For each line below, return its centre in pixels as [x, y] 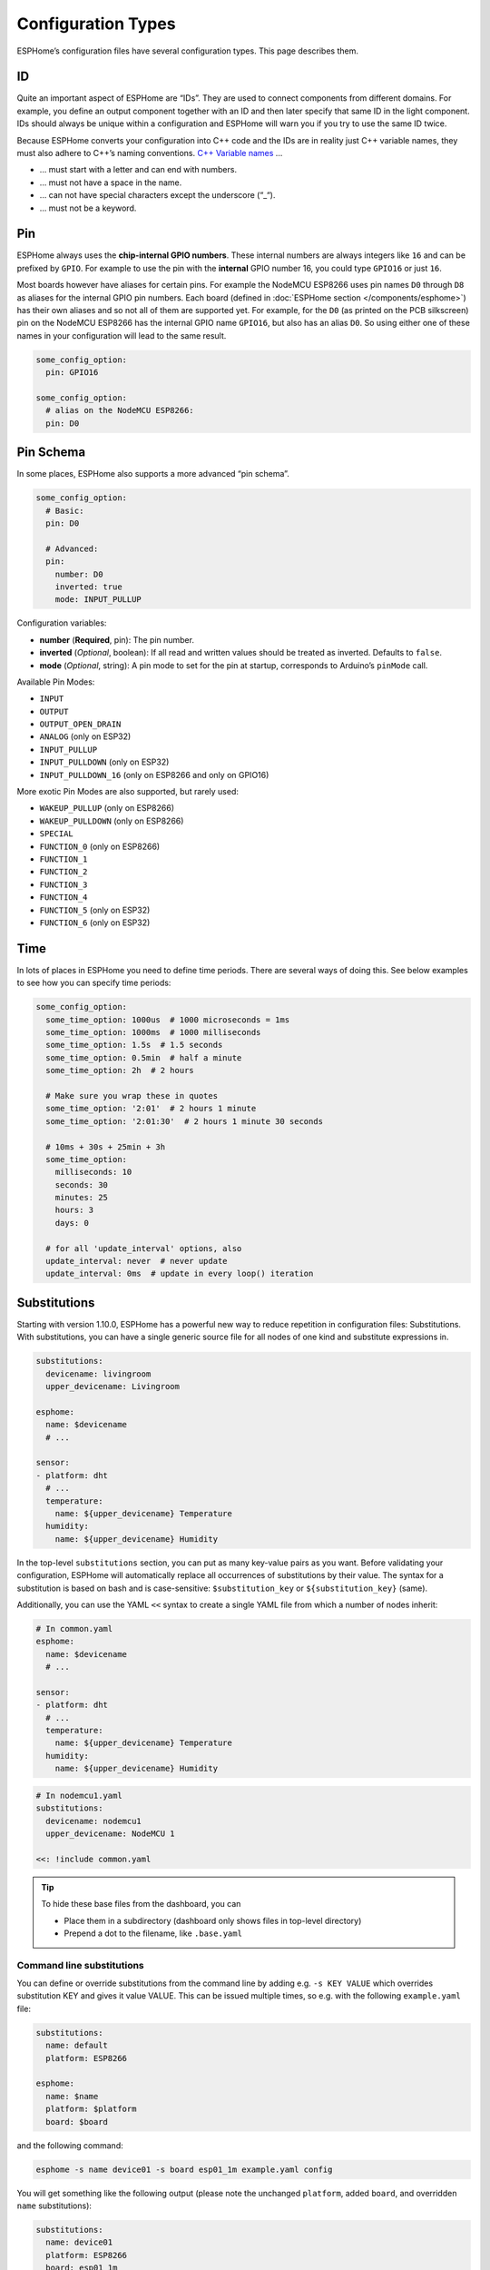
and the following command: [70, 2145]
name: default [77, 2046]
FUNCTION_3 [64, 884]
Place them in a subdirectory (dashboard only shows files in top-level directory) [213, 1920]
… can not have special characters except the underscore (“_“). [157, 195]
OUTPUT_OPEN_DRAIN [80, 725]
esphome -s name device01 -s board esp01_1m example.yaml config [184, 2169]
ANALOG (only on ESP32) [85, 736]
